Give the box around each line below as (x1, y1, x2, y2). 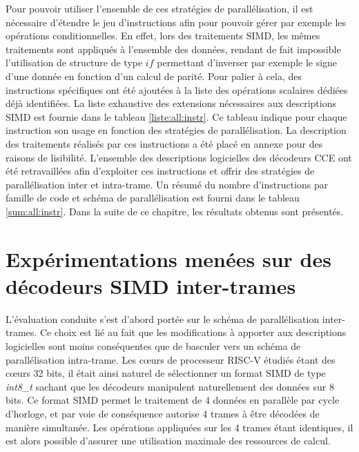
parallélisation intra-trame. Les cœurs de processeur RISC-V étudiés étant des (6, 352, 336, 366)
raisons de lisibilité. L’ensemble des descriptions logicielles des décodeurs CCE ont (6, 150, 352, 164)
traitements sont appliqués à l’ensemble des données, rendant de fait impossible (6, 41, 341, 56)
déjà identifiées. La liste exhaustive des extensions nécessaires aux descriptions (6, 96, 337, 110)
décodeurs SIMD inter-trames (6, 271, 296, 299)
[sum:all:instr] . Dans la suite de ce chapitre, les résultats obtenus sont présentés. (6, 204, 344, 218)
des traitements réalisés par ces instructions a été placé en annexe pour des (6, 136, 323, 150)
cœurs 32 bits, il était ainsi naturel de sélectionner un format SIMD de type (6, 366, 326, 380)
